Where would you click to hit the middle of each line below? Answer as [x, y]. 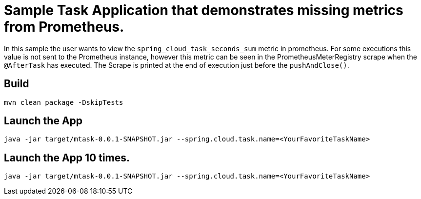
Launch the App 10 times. [67, 158]
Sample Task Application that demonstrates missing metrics [204, 10]
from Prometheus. [64, 27]
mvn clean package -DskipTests [64, 102]
